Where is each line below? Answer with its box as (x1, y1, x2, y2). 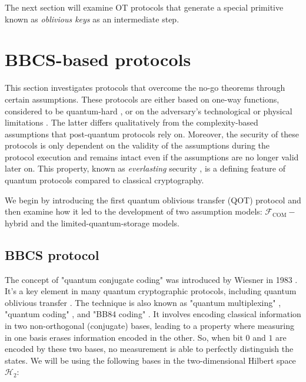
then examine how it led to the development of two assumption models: (5, 205, 262, 218)
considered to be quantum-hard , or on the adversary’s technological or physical (5, 104, 292, 117)
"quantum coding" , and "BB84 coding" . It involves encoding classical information (5, 308, 301, 320)
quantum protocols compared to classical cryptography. (5, 174, 204, 186)
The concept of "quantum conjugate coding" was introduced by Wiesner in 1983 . (5, 273, 298, 285)
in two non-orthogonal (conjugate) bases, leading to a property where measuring (5, 320, 294, 332)
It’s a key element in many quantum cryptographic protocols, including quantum (5, 285, 297, 297)
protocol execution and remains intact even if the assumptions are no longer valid (5, 150, 299, 163)
